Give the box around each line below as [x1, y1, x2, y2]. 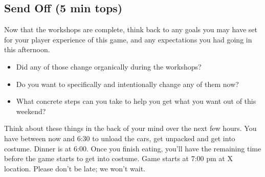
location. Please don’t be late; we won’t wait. [4, 163, 145, 173]
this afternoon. [4, 44, 50, 55]
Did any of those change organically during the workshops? [16, 61, 202, 72]
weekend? [16, 105, 46, 116]
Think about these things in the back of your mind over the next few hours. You [4, 123, 257, 134]
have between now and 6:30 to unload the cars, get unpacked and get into [4, 132, 235, 143]
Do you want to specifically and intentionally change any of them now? [16, 78, 239, 89]
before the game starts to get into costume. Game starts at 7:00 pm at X [4, 153, 233, 164]
